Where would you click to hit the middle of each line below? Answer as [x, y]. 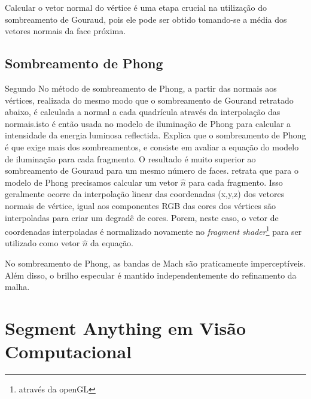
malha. [17, 287]
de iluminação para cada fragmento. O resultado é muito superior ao [130, 158]
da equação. [112, 243]
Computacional [68, 351]
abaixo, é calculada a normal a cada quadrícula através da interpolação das [143, 112]
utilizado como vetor [42, 243]
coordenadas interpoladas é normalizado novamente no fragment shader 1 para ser [153, 230]
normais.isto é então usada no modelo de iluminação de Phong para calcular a [148, 123]
